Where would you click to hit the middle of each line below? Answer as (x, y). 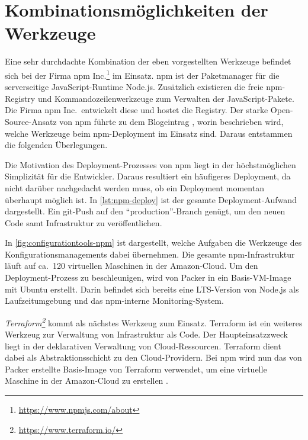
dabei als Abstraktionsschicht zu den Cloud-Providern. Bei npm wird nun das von (153, 357)
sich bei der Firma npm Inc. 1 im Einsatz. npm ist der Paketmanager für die (142, 74)
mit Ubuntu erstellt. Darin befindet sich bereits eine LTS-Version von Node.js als (152, 289)
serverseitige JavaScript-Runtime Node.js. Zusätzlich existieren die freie (134, 87)
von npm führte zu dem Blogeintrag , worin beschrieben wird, (171, 121)
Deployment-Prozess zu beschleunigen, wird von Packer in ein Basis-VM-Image (148, 277)
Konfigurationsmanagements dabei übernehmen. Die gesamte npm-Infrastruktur (150, 254)
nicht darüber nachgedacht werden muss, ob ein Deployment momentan (134, 187)
